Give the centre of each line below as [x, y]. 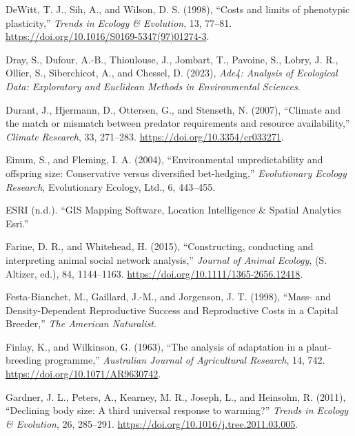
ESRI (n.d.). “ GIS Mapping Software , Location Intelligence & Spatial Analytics [174, 210]
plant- [319, 346]
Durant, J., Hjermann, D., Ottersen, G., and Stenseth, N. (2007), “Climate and [173, 109]
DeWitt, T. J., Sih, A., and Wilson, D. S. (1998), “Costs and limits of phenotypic [178, 9]
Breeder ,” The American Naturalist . [81, 323]
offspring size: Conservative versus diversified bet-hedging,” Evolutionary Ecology [176, 173]
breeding [24, 360]
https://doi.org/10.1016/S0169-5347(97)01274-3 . [108, 36]
